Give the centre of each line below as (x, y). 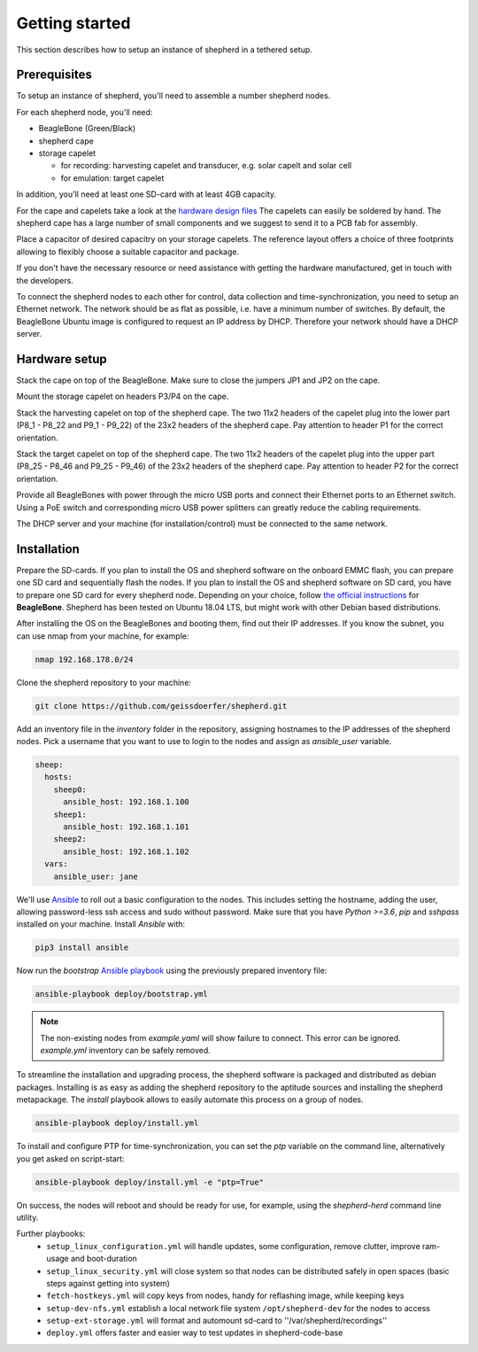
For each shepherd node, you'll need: (85, 112)
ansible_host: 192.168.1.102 (126, 851)
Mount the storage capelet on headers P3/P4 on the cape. (123, 396)
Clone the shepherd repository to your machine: (104, 682)
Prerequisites (54, 75)
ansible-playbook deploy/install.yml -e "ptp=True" (150, 1182)
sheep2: (70, 839)
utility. (27, 1217)
